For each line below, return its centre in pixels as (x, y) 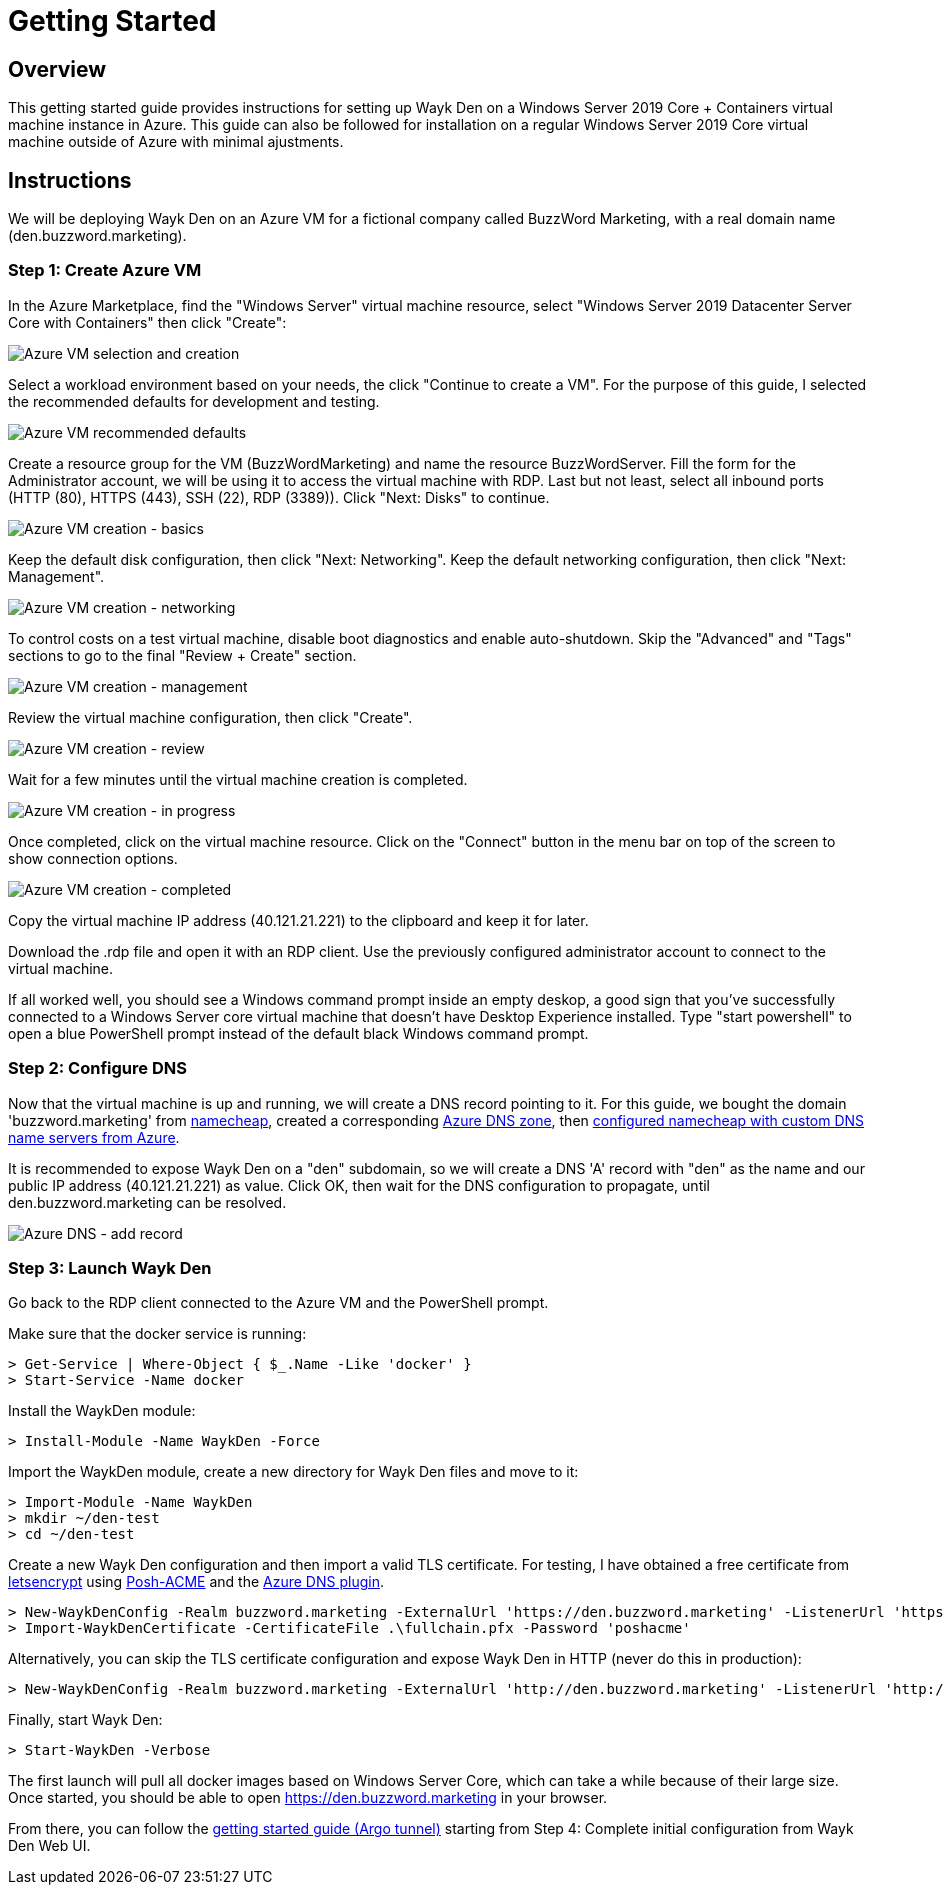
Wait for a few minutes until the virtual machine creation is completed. (238, 779)
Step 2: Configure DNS (97, 1068)
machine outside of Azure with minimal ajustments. (176, 142)
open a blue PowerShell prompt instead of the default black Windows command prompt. (298, 1033)
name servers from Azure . (94, 1137)
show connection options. (93, 858)
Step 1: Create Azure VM (105, 270)
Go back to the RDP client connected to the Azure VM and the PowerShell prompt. (278, 1303)
